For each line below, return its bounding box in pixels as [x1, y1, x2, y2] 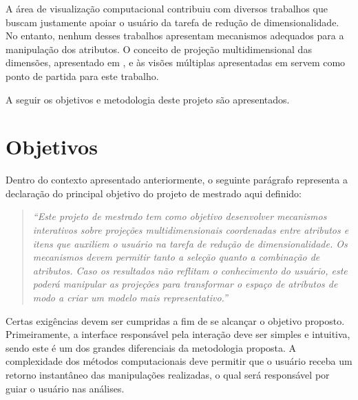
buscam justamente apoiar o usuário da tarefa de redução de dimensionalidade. [6, 14, 339, 29]
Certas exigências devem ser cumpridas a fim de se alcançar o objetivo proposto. [6, 313, 345, 328]
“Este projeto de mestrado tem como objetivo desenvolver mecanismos [32, 209, 327, 223]
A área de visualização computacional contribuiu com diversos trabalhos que [6, 1, 328, 15]
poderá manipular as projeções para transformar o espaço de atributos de [32, 277, 338, 291]
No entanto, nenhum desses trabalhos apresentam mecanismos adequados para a [6, 28, 344, 43]
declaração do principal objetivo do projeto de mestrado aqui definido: [6, 186, 302, 200]
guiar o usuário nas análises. [6, 381, 125, 395]
